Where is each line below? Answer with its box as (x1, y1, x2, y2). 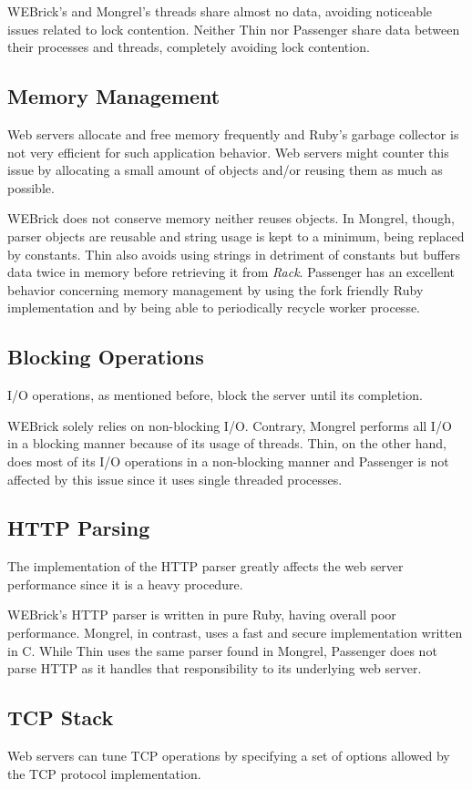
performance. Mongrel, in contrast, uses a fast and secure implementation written (7, 623, 463, 642)
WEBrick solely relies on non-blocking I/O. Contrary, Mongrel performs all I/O (7, 415, 452, 435)
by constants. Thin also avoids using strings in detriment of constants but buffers (7, 244, 461, 263)
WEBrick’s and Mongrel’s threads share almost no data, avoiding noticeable (7, 2, 433, 20)
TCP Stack (7, 703, 114, 732)
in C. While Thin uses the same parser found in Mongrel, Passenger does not (7, 640, 437, 660)
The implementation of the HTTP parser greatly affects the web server (7, 557, 404, 576)
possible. (7, 178, 55, 197)
